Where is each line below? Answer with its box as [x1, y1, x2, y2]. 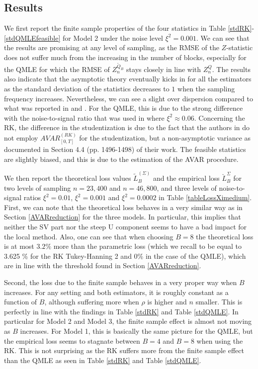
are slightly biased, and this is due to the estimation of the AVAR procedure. [4, 153, 239, 164]
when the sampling [177, 83, 235, 94]
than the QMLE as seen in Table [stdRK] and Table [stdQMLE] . [4, 355, 201, 365]
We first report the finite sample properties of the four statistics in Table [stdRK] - [4, 23, 255, 33]
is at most [4, 241, 34, 251]
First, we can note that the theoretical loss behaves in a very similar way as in [4, 202, 243, 212]
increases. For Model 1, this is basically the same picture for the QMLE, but [20, 326, 253, 336]
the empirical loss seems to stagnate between [4, 335, 140, 346]
